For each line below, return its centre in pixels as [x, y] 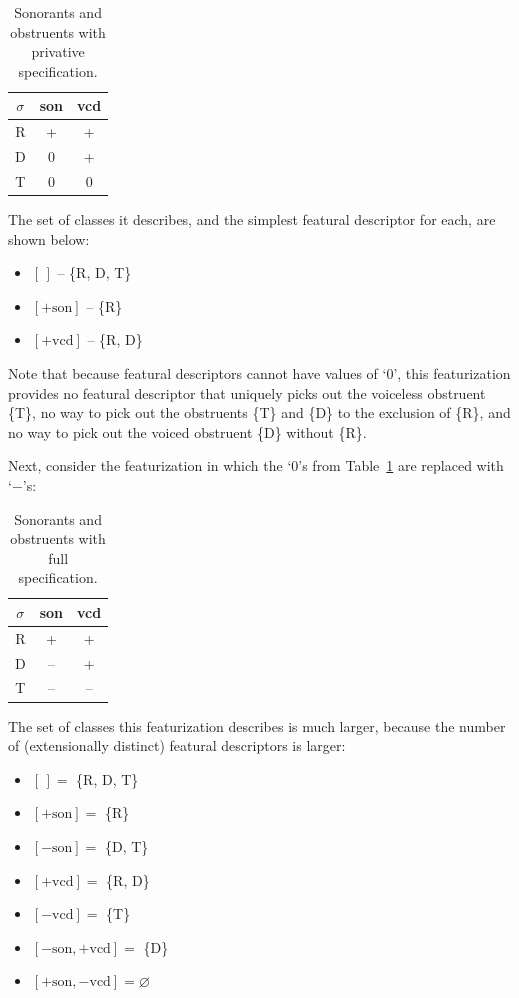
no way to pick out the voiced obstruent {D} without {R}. [187, 431]
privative [58, 51]
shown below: [49, 238]
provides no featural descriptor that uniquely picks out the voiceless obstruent [247, 392]
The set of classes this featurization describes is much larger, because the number [257, 725]
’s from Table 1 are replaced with [401, 465]
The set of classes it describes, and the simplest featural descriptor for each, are [252, 219]
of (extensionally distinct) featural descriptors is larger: [177, 745]
